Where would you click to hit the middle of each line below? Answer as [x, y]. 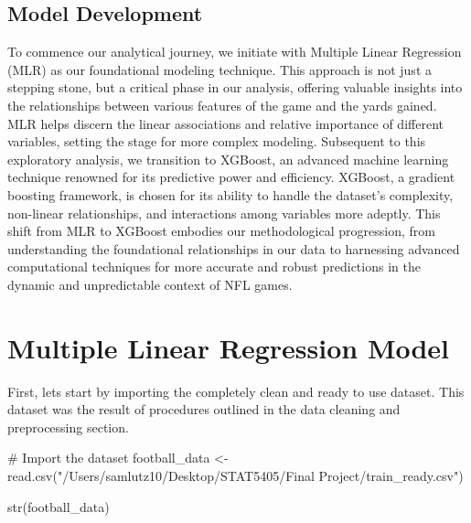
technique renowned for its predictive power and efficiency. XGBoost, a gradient [231, 177]
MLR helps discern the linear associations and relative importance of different [225, 123]
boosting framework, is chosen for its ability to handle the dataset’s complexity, [230, 194]
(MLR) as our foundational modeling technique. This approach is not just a [219, 69]
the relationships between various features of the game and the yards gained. [222, 105]
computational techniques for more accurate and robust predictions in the [214, 267]
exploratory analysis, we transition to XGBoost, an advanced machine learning [228, 159]
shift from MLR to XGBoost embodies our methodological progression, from [221, 231]
